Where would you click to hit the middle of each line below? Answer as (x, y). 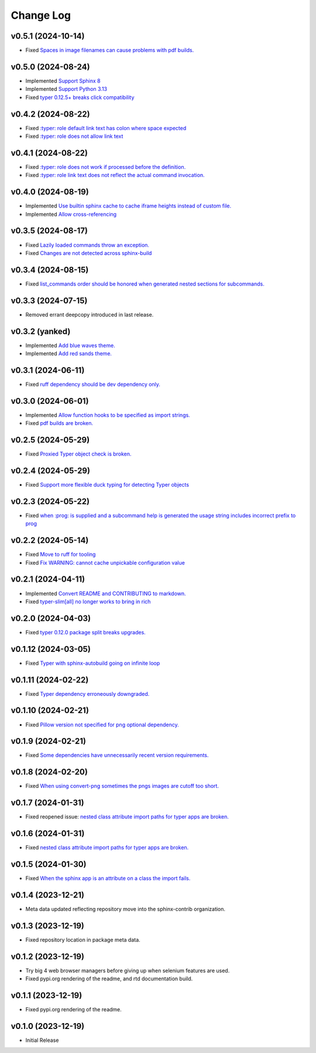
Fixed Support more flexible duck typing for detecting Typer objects (107, 485)
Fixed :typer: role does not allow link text (74, 136)
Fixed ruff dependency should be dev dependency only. (93, 384)
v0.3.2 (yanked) (41, 331)
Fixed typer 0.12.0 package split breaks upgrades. (85, 632)
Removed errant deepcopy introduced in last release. (90, 314)
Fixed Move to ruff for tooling (61, 555)
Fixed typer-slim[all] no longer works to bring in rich (88, 602)
